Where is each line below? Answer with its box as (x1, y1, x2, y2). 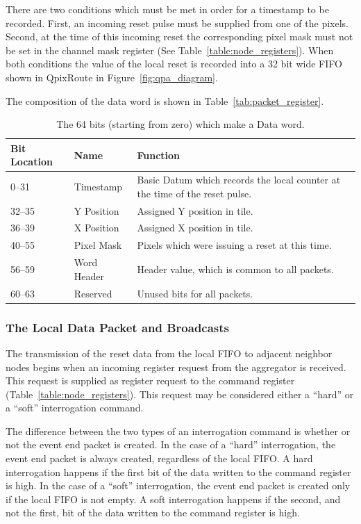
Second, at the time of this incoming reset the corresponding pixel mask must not (6, 29, 353, 44)
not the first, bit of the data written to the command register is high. (6, 505, 300, 520)
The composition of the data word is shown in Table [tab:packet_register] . (6, 93, 324, 108)
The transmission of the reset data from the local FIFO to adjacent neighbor (6, 345, 333, 360)
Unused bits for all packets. (137, 286, 253, 300)
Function (137, 147, 180, 162)
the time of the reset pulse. (137, 186, 252, 200)
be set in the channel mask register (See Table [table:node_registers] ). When (6, 42, 334, 57)
